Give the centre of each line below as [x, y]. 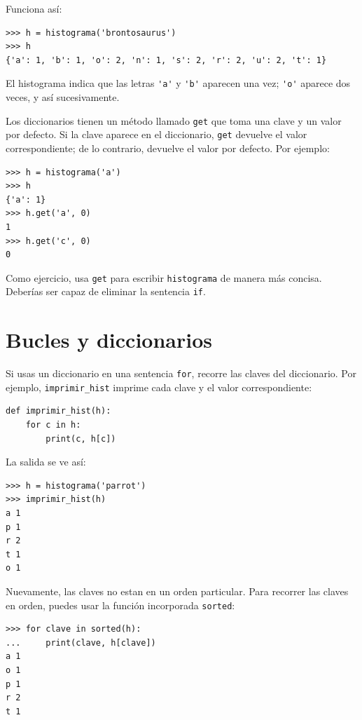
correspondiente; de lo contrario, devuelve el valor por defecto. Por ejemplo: [168, 148]
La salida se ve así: [46, 462]
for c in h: [53, 425]
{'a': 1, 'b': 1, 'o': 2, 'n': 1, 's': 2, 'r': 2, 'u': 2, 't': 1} [166, 60]
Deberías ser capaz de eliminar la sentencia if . [106, 291]
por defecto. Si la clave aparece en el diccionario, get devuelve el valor [156, 134]
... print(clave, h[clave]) [81, 643]
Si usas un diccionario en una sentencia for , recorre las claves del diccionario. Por [181, 373]
